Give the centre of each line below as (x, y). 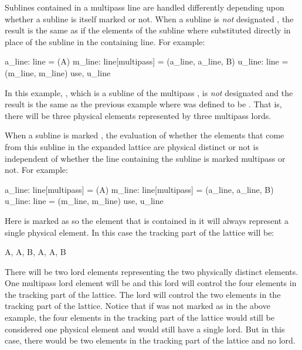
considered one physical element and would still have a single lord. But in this (145, 329)
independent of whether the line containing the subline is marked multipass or (145, 158)
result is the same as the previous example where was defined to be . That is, (143, 104)
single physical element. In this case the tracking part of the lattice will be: (140, 232)
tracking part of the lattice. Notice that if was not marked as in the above (138, 306)
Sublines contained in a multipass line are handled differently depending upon (145, 7)
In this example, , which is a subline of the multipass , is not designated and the (149, 92)
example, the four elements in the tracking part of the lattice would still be (140, 317)
